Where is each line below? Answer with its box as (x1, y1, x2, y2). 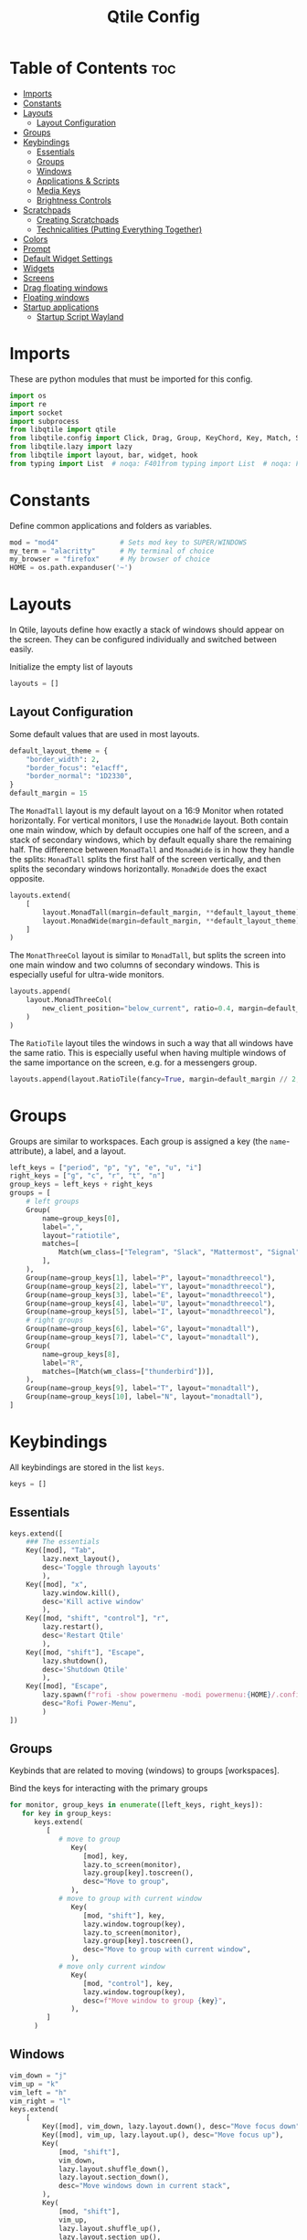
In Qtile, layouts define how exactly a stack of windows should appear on (9, 624, 285, 636)
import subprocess (9, 417, 79, 426)
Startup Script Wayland (36, 311, 124, 322)
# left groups (26, 1197, 79, 1206)
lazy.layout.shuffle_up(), (58, 2224, 162, 2233)
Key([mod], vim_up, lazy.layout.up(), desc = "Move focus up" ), (42, 2130, 284, 2140)
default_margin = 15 (9, 788, 89, 798)
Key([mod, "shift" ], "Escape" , (26, 1647, 145, 1657)
